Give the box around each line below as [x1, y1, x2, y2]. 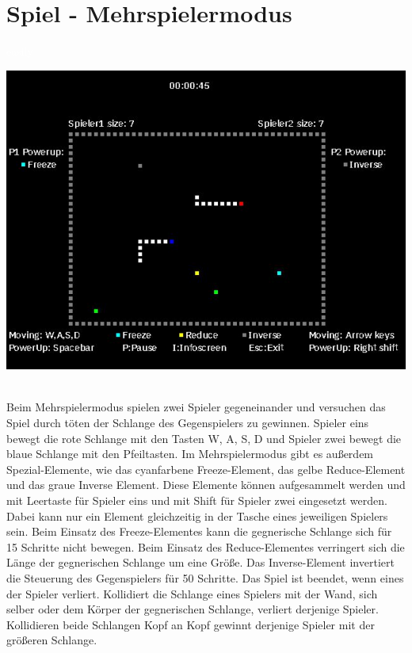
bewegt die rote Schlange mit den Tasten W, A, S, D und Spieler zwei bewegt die [6, 430, 402, 446]
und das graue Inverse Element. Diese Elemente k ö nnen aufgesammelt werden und [6, 476, 406, 493]
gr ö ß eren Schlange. [6, 632, 97, 648]
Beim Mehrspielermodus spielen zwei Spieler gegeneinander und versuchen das [6, 399, 386, 415]
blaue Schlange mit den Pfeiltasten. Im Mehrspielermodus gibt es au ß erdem [6, 445, 374, 462]
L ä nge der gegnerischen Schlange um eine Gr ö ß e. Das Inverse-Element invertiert [6, 554, 395, 571]
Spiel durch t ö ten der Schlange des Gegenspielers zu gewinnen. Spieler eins [6, 414, 369, 430]
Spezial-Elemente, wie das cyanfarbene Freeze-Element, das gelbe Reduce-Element [6, 460, 406, 477]
